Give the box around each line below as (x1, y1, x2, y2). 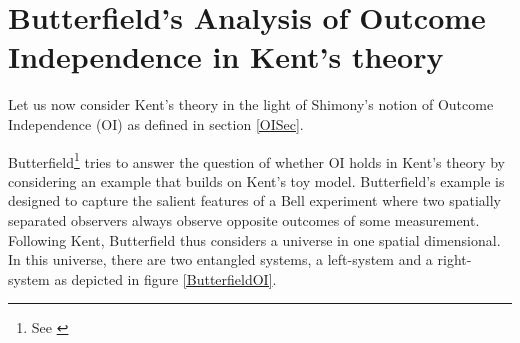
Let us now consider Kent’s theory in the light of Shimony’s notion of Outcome (8, 94, 494, 115)
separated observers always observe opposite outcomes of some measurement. (8, 209, 480, 230)
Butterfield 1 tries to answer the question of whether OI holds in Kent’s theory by (8, 148, 506, 172)
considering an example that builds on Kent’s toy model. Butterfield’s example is (8, 170, 505, 191)
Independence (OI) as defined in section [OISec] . (8, 113, 304, 134)
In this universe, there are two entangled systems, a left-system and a (8, 249, 433, 270)
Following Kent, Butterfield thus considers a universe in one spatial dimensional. (8, 229, 501, 250)
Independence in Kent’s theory (8, 36, 444, 77)
